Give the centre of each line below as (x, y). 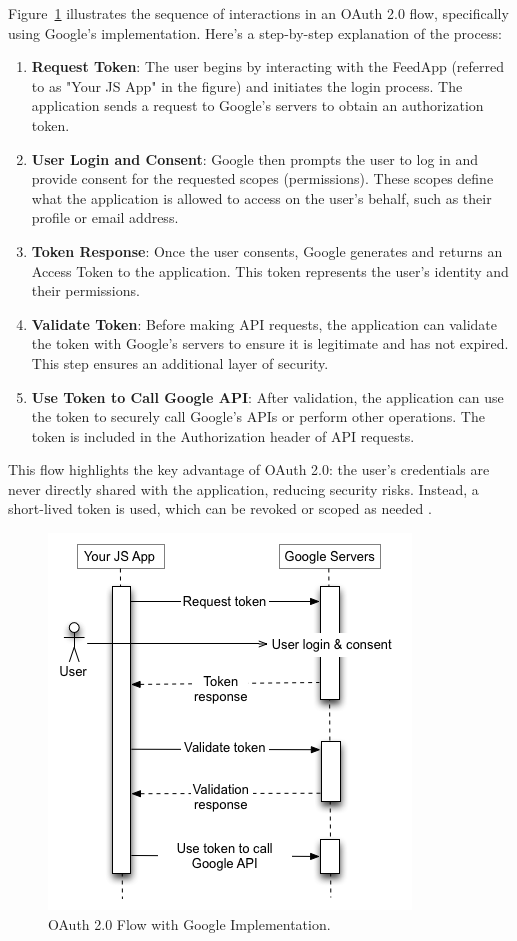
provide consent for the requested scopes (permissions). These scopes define (262, 178)
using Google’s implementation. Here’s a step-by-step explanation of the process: (255, 32)
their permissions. (85, 290)
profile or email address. (105, 217)
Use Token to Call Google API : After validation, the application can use (267, 396)
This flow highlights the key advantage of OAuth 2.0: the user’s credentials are (249, 469)
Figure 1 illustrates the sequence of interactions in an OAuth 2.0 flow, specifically (258, 13)
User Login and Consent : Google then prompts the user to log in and (254, 158)
